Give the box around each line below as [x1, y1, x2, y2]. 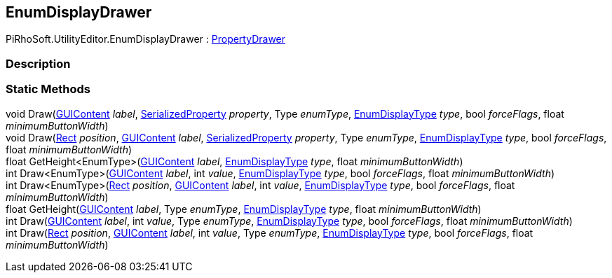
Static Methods [6, 82, 90, 97]
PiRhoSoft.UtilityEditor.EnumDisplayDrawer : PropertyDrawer [6, 33, 286, 46]
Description [6, 56, 71, 71]
